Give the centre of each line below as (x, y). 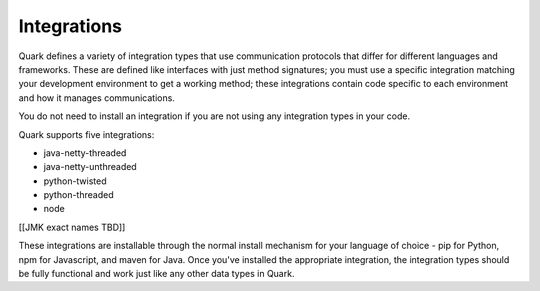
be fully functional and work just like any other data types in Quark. (156, 274)
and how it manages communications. (96, 97)
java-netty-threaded (85, 152)
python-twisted (75, 181)
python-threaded (78, 195)
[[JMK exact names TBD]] (72, 227)
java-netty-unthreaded (90, 167)
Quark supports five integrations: (86, 134)
